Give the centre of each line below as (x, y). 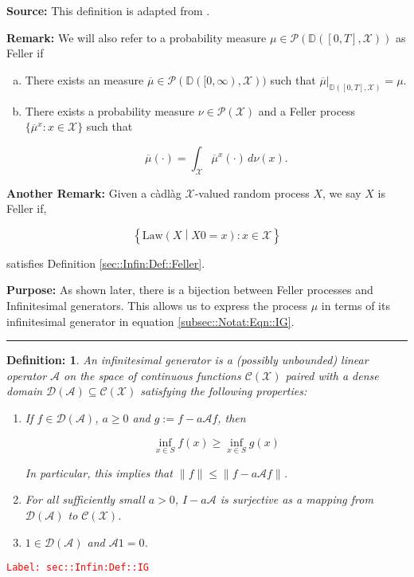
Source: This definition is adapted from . (108, 10)
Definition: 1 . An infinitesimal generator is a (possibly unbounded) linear (187, 360)
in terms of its (355, 305)
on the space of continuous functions (152, 375)
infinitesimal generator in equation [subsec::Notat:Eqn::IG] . (150, 321)
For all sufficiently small (85, 499)
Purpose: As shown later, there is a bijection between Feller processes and (190, 290)
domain (25, 391)
